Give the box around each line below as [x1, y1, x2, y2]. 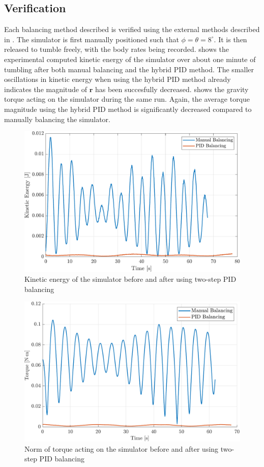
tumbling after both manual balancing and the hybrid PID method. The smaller [4, 64, 254, 74]
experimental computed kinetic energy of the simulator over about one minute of [4, 53, 256, 64]
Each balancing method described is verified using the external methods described [4, 24, 260, 35]
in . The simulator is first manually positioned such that [4, 34, 179, 44]
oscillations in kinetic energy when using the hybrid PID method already [4, 74, 231, 84]
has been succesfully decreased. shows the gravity [95, 83, 249, 94]
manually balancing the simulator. [4, 113, 110, 124]
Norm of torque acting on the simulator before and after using [24, 443, 219, 454]
